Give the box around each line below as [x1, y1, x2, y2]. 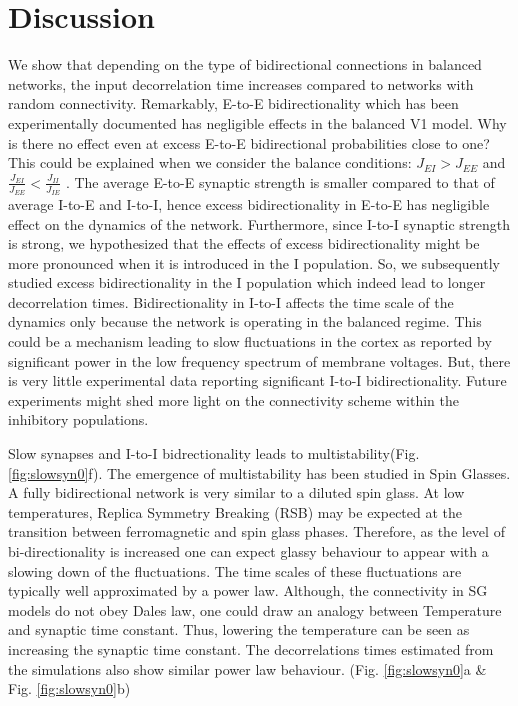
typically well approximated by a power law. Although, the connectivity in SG [8, 580, 488, 601]
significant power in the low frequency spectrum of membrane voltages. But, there [8, 350, 511, 371]
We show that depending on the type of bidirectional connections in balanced [8, 54, 482, 75]
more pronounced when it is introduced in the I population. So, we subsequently [8, 252, 500, 273]
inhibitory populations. [8, 409, 149, 430]
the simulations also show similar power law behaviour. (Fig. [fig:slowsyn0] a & [8, 658, 487, 679]
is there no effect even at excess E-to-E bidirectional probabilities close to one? [8, 132, 490, 153]
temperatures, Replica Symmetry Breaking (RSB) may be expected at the [8, 501, 463, 522]
